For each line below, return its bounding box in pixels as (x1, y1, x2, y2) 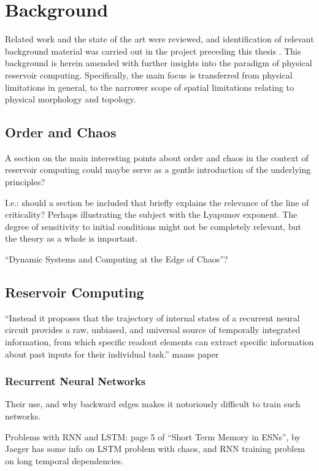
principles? (5, 175, 45, 188)
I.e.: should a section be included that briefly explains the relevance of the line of (5, 196, 309, 209)
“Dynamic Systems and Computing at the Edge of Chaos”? (5, 253, 228, 266)
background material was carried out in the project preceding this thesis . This (5, 44, 301, 57)
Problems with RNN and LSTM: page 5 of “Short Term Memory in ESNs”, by (5, 430, 301, 443)
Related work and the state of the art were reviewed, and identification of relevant (5, 33, 314, 45)
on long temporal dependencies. (5, 454, 124, 467)
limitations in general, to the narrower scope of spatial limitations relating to (5, 80, 294, 93)
